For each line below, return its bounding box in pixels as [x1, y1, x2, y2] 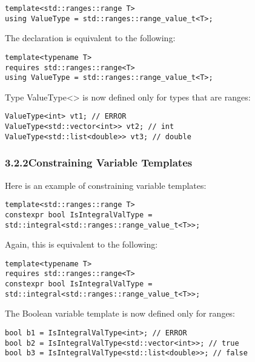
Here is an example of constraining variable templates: [5, 179, 207, 191]
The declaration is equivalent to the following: [5, 31, 176, 44]
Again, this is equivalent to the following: [5, 238, 158, 251]
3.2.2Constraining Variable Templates [5, 155, 193, 170]
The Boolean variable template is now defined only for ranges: [5, 307, 236, 320]
